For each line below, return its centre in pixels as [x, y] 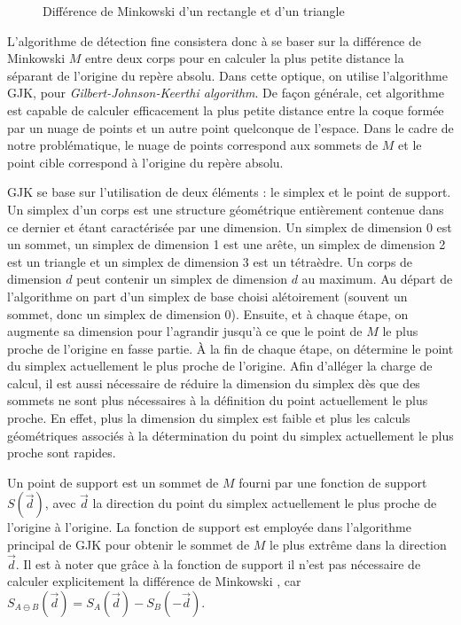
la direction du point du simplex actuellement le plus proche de [265, 503]
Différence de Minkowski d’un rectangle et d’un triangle [194, 11]
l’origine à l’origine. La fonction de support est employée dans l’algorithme [209, 527]
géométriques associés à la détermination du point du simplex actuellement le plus [230, 435]
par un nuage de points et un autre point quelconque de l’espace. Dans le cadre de [230, 127]
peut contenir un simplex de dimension [182, 279]
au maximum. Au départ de [377, 279]
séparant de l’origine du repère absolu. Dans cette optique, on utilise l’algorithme [227, 75]
